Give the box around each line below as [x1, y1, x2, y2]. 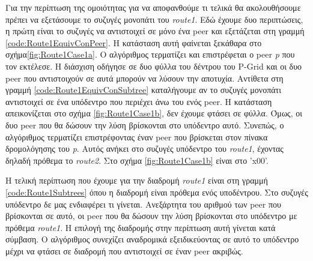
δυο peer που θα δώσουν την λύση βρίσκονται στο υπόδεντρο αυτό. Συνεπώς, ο [5, 118, 284, 131]
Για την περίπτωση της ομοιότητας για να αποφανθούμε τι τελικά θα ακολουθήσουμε [5, 1, 301, 13]
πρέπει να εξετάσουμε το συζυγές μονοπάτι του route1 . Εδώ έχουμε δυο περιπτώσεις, [5, 13, 303, 25]
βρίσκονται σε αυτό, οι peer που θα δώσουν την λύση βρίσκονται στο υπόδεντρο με [5, 209, 297, 222]
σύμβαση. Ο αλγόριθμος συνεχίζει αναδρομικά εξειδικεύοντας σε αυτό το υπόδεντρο [5, 233, 299, 245]
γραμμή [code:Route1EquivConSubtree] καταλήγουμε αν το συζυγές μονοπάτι [5, 83, 281, 96]
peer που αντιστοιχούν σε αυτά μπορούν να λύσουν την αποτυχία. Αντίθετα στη [5, 71, 284, 84]
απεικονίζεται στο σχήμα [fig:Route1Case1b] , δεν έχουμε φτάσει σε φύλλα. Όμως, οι [5, 107, 302, 119]
